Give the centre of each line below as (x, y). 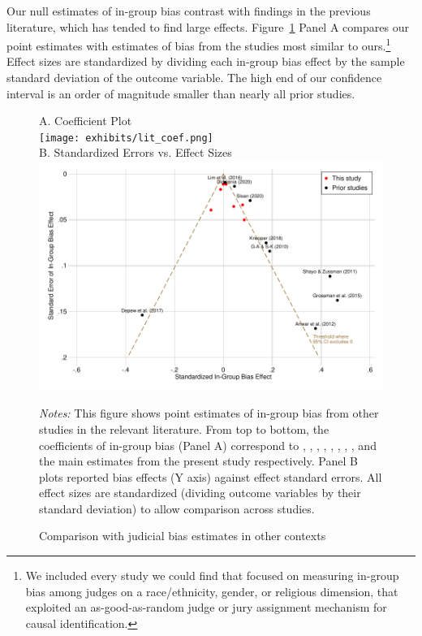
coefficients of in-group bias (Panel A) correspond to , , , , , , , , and (208, 445)
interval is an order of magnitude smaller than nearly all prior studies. (181, 93)
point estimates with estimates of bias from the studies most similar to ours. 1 (199, 44)
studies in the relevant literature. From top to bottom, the (184, 428)
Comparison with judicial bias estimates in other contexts (183, 536)
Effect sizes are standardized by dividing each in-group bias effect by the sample (206, 61)
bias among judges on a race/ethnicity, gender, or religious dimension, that (212, 591)
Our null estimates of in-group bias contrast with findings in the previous (189, 11)
